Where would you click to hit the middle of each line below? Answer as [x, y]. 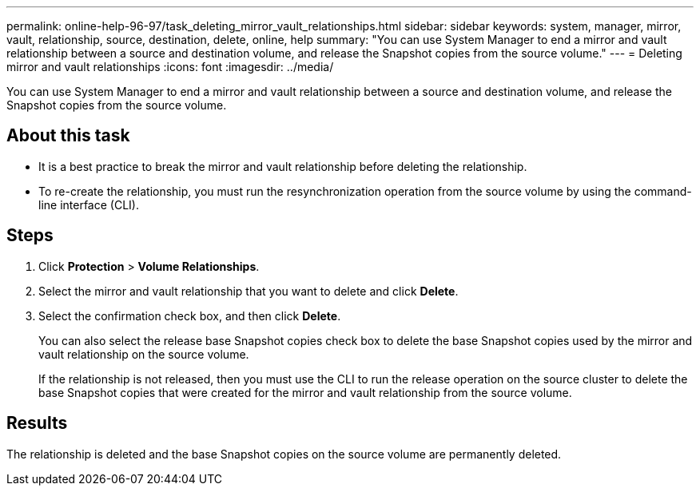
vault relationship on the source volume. [144, 354]
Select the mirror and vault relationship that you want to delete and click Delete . [249, 291]
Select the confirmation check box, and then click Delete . [190, 315]
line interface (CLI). [89, 204]
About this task [68, 136]
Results [37, 423]
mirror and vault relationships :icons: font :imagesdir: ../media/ [170, 67]
